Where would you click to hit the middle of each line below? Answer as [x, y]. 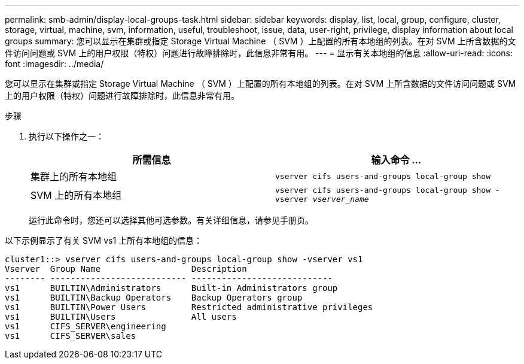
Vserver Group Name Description [126, 269]
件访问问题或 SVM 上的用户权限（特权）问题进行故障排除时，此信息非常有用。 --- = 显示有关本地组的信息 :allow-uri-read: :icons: [259, 53]
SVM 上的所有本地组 [76, 195]
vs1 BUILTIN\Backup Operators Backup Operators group [154, 298]
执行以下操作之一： [66, 136]
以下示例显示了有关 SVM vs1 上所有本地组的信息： [104, 240]
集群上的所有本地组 [74, 177]
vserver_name [341, 199]
